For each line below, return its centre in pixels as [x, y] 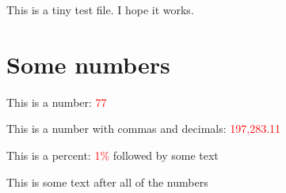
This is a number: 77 [57, 102]
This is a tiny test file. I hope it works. [100, 9]
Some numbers [88, 64]
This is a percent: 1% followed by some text [112, 155]
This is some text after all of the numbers [107, 182]
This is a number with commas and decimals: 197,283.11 [144, 129]
